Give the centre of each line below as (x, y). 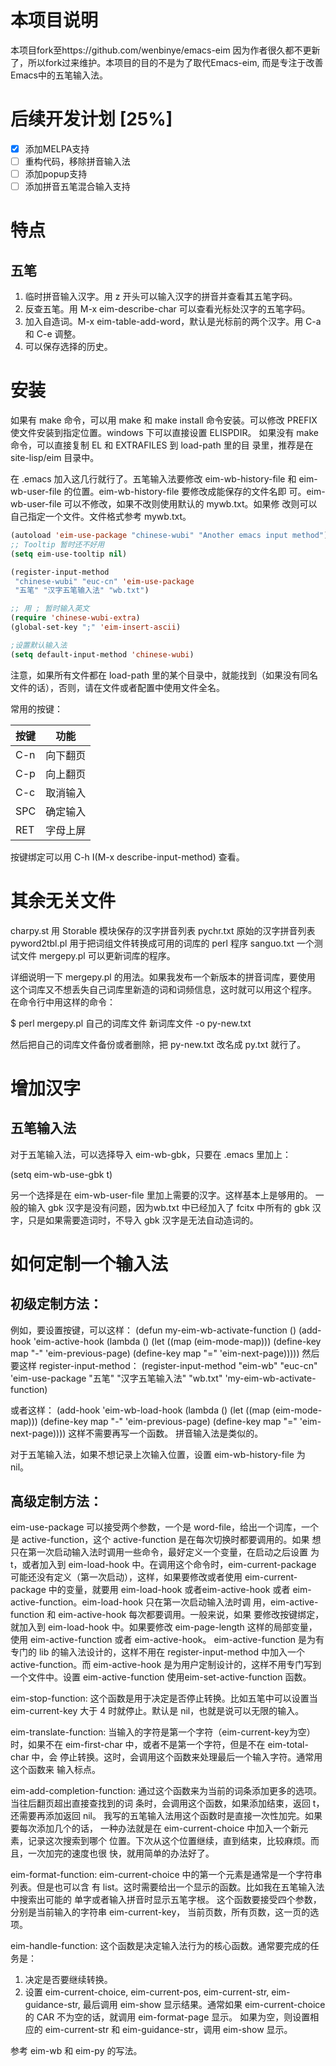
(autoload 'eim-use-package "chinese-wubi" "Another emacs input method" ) (169, 536)
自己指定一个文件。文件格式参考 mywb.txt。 (101, 517)
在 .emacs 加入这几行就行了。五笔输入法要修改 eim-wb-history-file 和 (153, 479)
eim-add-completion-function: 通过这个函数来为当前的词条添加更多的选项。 (166, 1791)
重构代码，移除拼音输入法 (77, 161)
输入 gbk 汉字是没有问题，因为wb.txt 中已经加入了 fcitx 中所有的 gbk (168, 1207)
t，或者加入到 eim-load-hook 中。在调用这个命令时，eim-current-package (163, 1565)
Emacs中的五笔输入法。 (59, 75)
